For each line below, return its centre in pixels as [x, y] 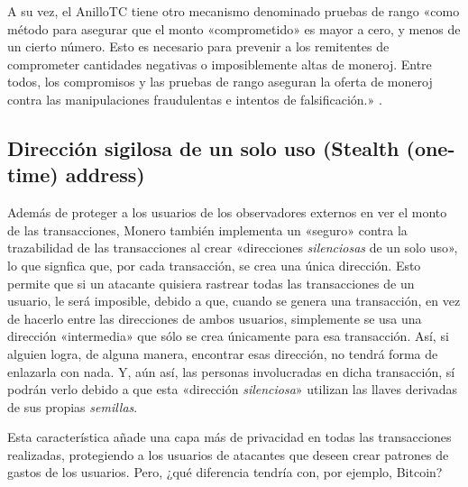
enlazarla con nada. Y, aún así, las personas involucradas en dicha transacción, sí [231, 371]
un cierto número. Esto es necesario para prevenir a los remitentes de [198, 46]
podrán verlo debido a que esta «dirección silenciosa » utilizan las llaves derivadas [233, 389]
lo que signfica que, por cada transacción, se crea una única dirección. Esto [214, 265]
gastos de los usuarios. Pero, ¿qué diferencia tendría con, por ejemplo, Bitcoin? [225, 472]
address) [105, 175]
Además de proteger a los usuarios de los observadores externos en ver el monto [227, 212]
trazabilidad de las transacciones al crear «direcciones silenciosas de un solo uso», [233, 248]
